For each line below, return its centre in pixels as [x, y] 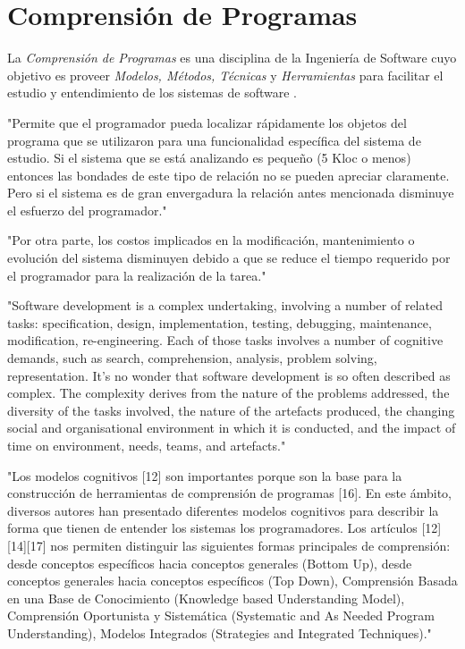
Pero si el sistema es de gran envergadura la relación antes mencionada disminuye [231, 193]
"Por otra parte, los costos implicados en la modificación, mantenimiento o [211, 240]
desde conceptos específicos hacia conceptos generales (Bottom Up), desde [210, 563]
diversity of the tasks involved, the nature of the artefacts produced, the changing [231, 410]
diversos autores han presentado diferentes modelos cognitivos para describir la [223, 510]
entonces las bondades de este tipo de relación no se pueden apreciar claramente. [228, 175]
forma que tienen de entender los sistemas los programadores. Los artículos [212, 528]
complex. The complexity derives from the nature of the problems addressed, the [228, 393]
